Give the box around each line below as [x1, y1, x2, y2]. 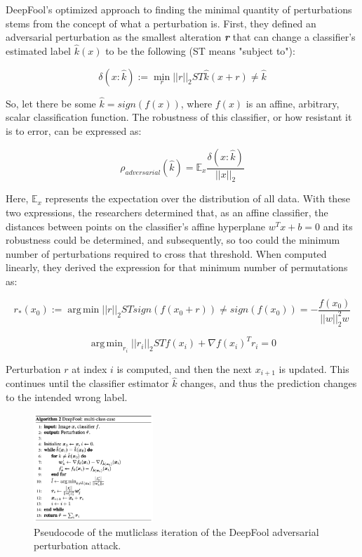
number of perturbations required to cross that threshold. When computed [6, 246, 327, 261]
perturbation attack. [34, 538, 121, 553]
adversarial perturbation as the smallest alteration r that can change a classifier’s [6, 30, 356, 44]
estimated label [6, 44, 72, 58]
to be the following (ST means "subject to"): [105, 44, 295, 58]
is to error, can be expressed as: [6, 124, 142, 138]
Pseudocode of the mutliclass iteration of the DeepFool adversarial [34, 524, 319, 539]
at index [72, 361, 107, 376]
